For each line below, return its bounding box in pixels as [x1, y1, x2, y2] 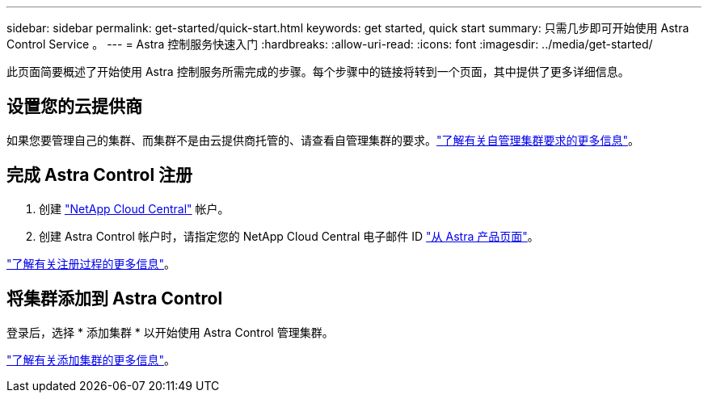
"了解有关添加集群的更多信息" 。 [6, 352, 176, 367]
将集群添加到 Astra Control [6, 288, 223, 309]
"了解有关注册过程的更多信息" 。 [6, 256, 176, 271]
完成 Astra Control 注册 [6, 165, 193, 186]
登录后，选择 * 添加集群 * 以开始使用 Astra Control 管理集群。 [6, 325, 334, 339]
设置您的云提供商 [6, 96, 142, 117]
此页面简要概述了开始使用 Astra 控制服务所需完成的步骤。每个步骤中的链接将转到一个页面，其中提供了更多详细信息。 [6, 65, 630, 78]
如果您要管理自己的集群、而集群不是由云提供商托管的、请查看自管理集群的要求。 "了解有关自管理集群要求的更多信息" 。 [6, 132, 640, 147]
